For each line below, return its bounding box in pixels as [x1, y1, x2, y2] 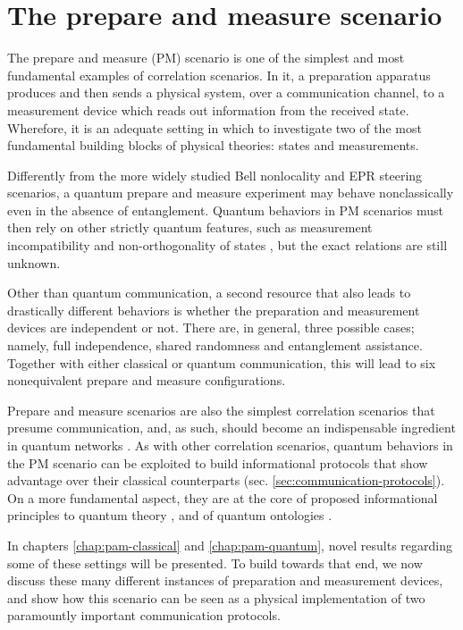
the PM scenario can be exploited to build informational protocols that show [7, 453, 428, 472]
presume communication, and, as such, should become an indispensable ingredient [7, 418, 456, 437]
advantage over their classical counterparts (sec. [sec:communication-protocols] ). [7, 471, 445, 490]
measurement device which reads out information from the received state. [7, 100, 409, 119]
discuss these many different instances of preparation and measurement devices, [7, 571, 443, 590]
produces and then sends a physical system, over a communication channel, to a [7, 83, 445, 102]
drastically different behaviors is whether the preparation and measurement [7, 300, 420, 319]
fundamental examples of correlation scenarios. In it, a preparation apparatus [7, 65, 431, 84]
